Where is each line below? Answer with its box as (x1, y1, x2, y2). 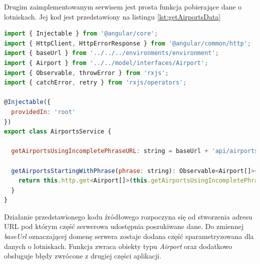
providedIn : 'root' (11, 108, 76, 115)
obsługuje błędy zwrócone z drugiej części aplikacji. (4, 250, 161, 261)
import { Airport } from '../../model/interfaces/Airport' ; (4, 59, 208, 66)
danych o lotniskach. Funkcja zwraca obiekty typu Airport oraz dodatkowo (4, 240, 232, 251)
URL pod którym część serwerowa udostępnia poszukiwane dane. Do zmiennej (4, 221, 243, 231)
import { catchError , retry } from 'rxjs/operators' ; (4, 79, 187, 86)
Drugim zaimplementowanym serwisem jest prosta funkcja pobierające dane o (4, 1, 242, 11)
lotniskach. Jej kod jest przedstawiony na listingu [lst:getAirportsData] (4, 11, 221, 21)
